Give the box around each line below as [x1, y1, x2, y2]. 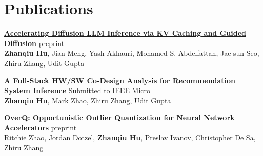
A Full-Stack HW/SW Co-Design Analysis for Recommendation [4, 75, 236, 85]
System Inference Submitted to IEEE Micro [4, 85, 151, 96]
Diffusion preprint [4, 37, 65, 48]
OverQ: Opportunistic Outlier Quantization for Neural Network [4, 112, 235, 123]
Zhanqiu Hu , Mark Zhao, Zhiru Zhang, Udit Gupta [4, 95, 171, 105]
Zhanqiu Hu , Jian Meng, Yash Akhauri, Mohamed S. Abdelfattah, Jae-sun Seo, [4, 48, 259, 58]
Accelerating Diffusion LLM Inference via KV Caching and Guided [4, 28, 246, 38]
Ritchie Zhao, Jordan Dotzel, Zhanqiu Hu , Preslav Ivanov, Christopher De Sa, [4, 132, 256, 143]
